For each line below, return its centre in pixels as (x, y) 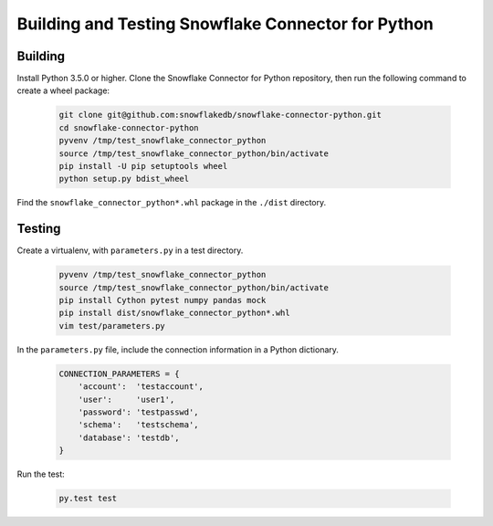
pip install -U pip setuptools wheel (143, 166)
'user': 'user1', (126, 399)
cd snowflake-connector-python (129, 127)
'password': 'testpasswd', (139, 412)
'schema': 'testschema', (139, 425)
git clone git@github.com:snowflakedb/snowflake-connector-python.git (220, 115)
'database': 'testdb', (129, 437)
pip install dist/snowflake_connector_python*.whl (175, 313)
